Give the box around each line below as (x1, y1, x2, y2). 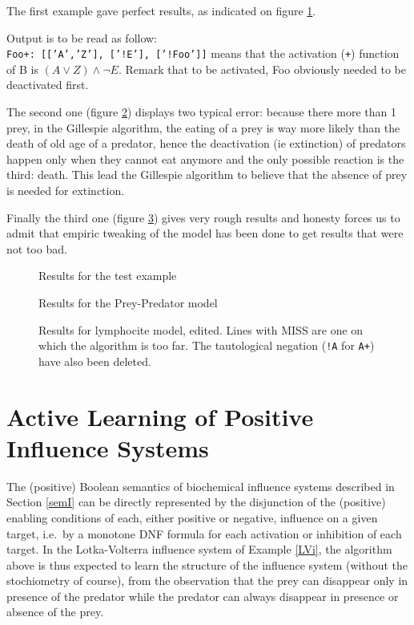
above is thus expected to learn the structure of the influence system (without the (6, 556, 408, 573)
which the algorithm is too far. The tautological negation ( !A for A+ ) (38, 337, 375, 354)
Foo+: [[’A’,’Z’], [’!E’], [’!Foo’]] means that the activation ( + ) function (6, 45, 400, 62)
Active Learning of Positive (6, 400, 314, 432)
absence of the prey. (6, 603, 104, 620)
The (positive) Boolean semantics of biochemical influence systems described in (6, 477, 395, 494)
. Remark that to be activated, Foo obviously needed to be (118, 60, 406, 77)
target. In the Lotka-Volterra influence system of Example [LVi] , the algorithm (6, 541, 392, 558)
